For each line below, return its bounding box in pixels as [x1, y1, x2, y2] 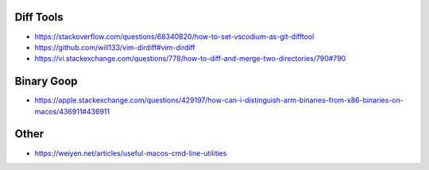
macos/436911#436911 [34, 106, 110, 116]
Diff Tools [14, 10, 64, 24]
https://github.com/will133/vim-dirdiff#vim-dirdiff [34, 42, 195, 52]
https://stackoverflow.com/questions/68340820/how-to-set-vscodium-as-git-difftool [34, 32, 315, 41]
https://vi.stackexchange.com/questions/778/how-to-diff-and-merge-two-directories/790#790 [34, 54, 346, 64]
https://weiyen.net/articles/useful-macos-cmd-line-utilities [34, 148, 227, 158]
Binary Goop [14, 75, 79, 88]
